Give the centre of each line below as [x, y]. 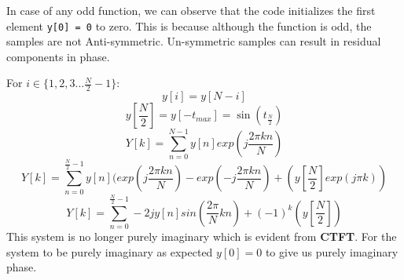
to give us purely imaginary [332, 251]
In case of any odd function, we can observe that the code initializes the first [191, 10]
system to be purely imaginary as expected [110, 251]
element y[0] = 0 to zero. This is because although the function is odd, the [189, 25]
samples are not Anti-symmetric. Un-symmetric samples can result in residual [194, 41]
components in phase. [58, 56]
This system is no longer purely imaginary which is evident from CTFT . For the [202, 236]
